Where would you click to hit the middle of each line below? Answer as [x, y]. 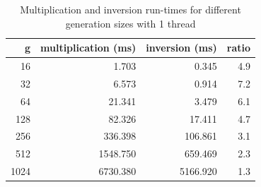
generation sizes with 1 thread [130, 23]
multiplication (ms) [88, 48]
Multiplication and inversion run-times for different [130, 9]
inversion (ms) [181, 48]
